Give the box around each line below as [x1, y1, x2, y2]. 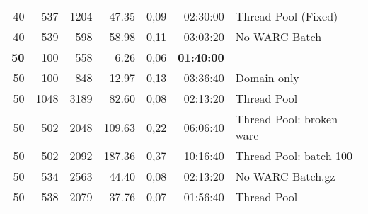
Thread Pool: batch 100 [235, 147, 352, 164]
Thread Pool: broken [235, 111, 338, 127]
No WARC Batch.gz [235, 168, 335, 184]
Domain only [235, 69, 299, 86]
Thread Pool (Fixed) [235, 8, 338, 24]
